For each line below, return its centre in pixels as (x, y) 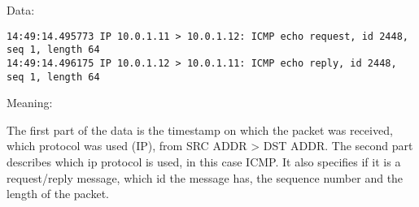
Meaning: (30, 103)
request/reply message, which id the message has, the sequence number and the (205, 177)
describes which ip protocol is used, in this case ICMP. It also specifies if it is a (204, 162)
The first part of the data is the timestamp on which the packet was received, (200, 129)
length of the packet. (58, 194)
